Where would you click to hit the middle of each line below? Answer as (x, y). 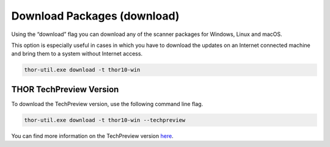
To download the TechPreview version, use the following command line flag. (107, 104)
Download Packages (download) (95, 16)
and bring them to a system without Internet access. (77, 54)
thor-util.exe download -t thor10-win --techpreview (105, 120)
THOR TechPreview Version (65, 89)
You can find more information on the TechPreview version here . (92, 136)
